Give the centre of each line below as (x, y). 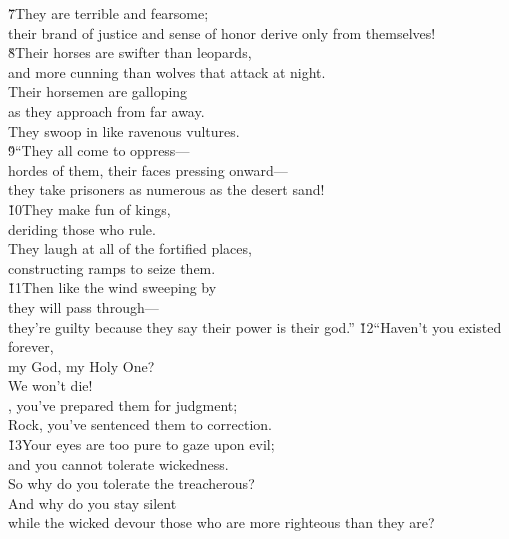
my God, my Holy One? (81, 365)
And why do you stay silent (92, 502)
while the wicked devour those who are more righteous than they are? (221, 522)
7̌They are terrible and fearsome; (108, 13)
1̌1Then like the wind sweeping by (112, 287)
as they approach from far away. (106, 110)
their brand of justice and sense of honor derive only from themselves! (222, 32)
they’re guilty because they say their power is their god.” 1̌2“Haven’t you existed (255, 326)
